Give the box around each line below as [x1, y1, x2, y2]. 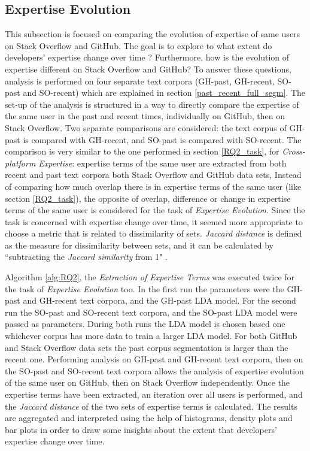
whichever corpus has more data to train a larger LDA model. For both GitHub [5, 329, 297, 342]
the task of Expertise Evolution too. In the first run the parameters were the [5, 282, 284, 295]
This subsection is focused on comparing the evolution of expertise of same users [5, 28, 300, 40]
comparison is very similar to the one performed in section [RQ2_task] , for [5, 145, 279, 158]
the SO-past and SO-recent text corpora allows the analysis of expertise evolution [5, 364, 304, 377]
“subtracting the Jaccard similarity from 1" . [5, 250, 168, 263]
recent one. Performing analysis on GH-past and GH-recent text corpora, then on [5, 353, 303, 365]
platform [5, 156, 36, 169]
